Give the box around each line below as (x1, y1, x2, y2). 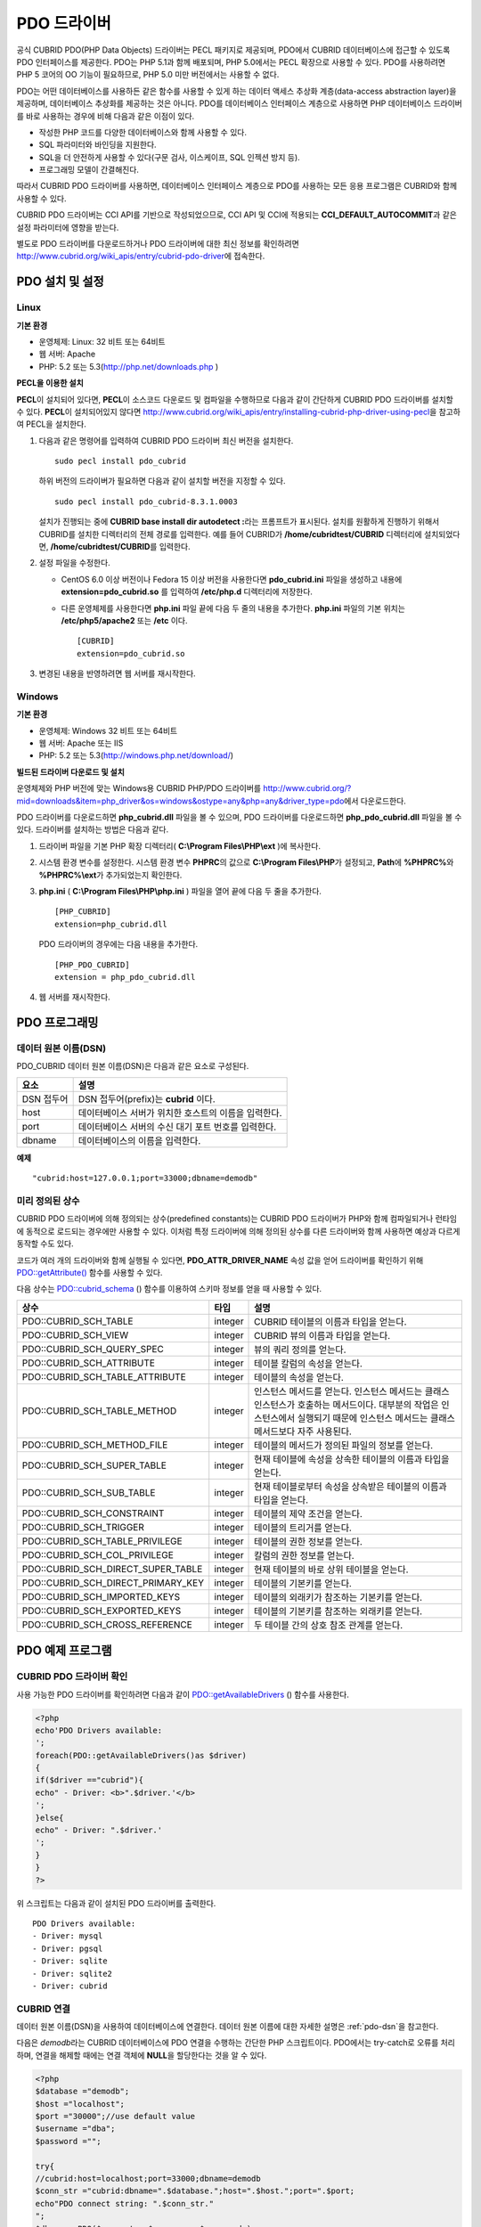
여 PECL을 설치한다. (16, 419, 86, 429)
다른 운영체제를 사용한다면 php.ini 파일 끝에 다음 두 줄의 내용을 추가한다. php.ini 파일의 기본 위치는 (61, 602, 405, 614)
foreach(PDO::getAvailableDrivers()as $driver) (35, 1750, 247, 1760)
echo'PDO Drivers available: (35, 1725, 163, 1735)
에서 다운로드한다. (344, 795, 407, 806)
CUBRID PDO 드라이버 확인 (16, 1670, 128, 1683)
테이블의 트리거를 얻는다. (254, 1521, 352, 1534)
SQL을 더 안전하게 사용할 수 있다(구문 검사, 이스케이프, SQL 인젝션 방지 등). (38, 151, 300, 162)
